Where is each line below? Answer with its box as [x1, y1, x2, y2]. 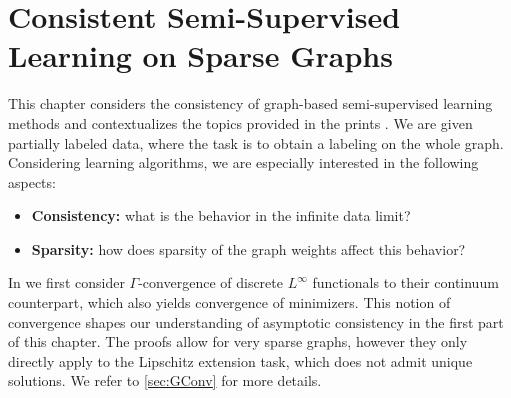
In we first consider [8, 272, 125, 293]
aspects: [8, 171, 56, 192]
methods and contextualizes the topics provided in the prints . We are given [8, 112, 473, 133]
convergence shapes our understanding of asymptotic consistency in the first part [8, 311, 504, 332]
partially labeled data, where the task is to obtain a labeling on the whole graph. [8, 132, 504, 153]
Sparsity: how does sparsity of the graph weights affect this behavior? [31, 238, 466, 259]
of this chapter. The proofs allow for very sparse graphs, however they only [8, 331, 468, 352]
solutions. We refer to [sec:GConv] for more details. [8, 370, 322, 391]
